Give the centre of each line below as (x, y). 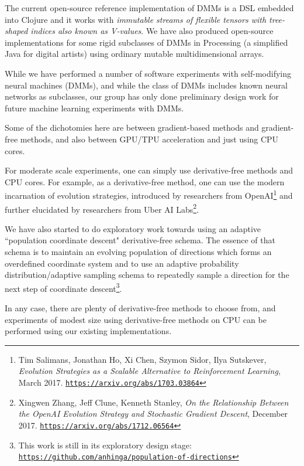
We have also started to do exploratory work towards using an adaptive (133, 228)
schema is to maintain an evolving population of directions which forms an (138, 251)
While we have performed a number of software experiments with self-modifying (148, 73)
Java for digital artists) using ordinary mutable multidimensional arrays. (134, 54)
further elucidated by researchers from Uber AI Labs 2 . (102, 208)
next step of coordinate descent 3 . (63, 287)
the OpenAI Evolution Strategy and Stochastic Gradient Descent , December (153, 414)
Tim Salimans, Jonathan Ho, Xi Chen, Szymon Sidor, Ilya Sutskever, (142, 359)
